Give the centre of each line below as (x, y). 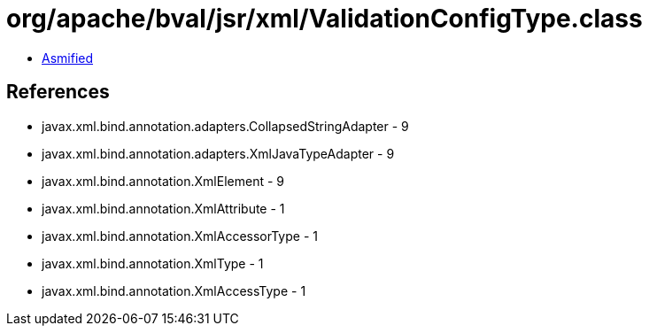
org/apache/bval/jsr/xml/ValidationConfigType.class (324, 19)
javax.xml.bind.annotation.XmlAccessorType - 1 (180, 236)
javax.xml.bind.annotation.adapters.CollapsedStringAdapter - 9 (225, 126)
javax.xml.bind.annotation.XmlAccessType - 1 (174, 290)
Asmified (68, 58)
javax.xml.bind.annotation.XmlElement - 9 (163, 181)
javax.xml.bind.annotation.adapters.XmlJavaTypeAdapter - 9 (218, 153)
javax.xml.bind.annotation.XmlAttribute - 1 (163, 208)
